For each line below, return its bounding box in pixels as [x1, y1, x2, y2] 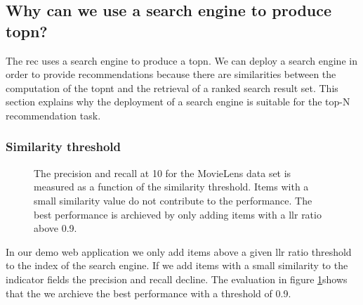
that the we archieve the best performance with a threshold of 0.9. [6, 285, 291, 300]
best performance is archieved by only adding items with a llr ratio [34, 207, 322, 221]
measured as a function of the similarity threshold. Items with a [34, 179, 309, 194]
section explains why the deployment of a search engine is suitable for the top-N [6, 94, 350, 109]
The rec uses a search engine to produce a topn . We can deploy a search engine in [6, 53, 357, 67]
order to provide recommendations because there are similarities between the [6, 67, 336, 82]
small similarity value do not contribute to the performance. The [34, 193, 312, 207]
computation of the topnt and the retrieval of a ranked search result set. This [6, 80, 338, 95]
